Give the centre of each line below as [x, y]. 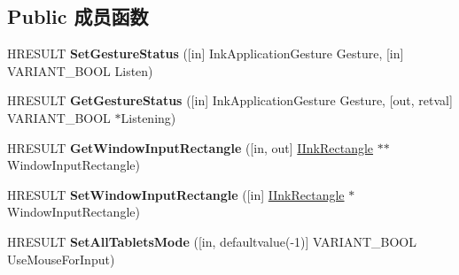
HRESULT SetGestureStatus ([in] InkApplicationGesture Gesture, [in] [206, 53]
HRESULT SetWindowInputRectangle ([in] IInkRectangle [176, 194]
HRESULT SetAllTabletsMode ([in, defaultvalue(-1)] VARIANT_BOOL [212, 241]
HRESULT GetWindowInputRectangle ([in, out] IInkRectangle [191, 147]
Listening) [148, 117]
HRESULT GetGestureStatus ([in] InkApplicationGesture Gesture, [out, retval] [230, 100]
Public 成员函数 [78, 16]
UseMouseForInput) [61, 259]
